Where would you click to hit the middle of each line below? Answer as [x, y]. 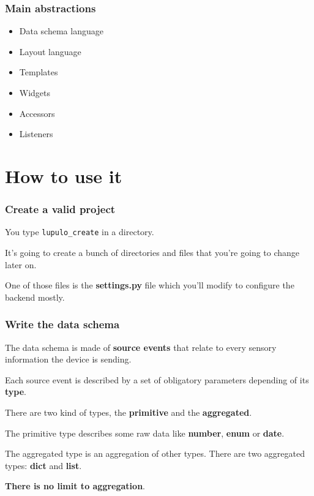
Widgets [35, 92]
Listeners [36, 134]
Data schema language [61, 31]
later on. [21, 264]
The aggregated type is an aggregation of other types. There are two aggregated [155, 453]
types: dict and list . [43, 465]
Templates [39, 72]
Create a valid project [60, 209]
